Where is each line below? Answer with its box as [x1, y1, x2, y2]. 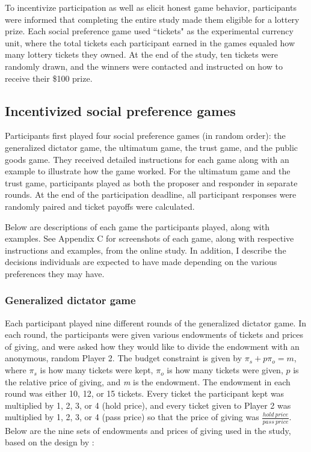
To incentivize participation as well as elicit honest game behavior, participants [5, 1, 297, 13]
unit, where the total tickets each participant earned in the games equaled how [5, 36, 295, 49]
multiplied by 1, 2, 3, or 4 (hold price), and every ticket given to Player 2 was [5, 399, 291, 411]
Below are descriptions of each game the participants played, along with [5, 220, 269, 233]
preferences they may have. [5, 267, 105, 279]
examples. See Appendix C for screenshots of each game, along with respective [5, 232, 294, 245]
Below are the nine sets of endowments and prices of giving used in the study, [5, 424, 291, 436]
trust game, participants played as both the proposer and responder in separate [5, 176, 298, 189]
